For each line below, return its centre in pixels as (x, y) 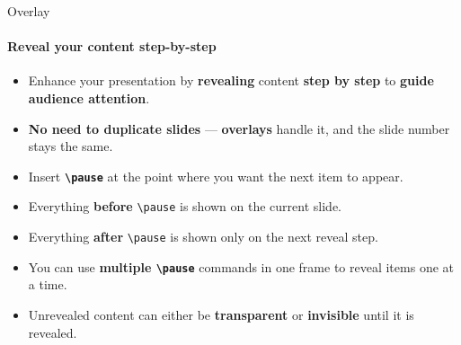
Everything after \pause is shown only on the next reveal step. (203, 237)
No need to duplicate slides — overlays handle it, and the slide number (239, 128)
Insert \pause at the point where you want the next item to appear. (216, 176)
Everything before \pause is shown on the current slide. (185, 206)
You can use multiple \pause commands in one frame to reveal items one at (241, 266)
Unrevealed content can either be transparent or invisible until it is (221, 314)
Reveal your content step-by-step (112, 46)
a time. (48, 284)
